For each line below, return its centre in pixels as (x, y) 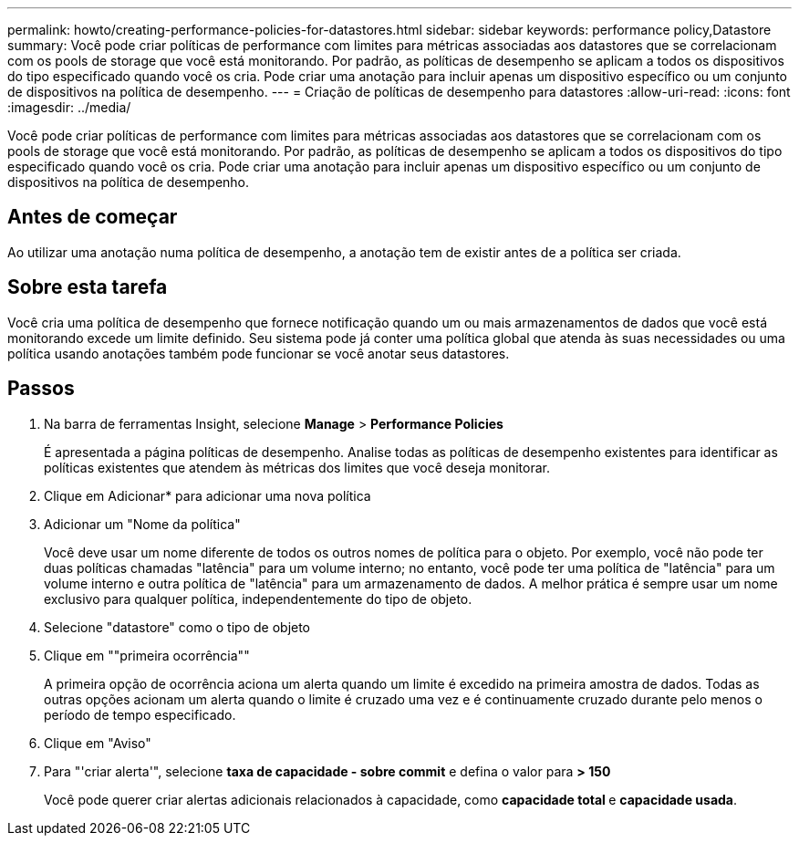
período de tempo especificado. (140, 714)
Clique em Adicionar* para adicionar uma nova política (208, 495)
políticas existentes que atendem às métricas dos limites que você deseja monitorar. (297, 467)
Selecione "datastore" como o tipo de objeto (177, 627)
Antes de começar (93, 217)
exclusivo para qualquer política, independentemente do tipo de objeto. (258, 598)
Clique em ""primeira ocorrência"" (147, 655)
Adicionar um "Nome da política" (142, 524)
